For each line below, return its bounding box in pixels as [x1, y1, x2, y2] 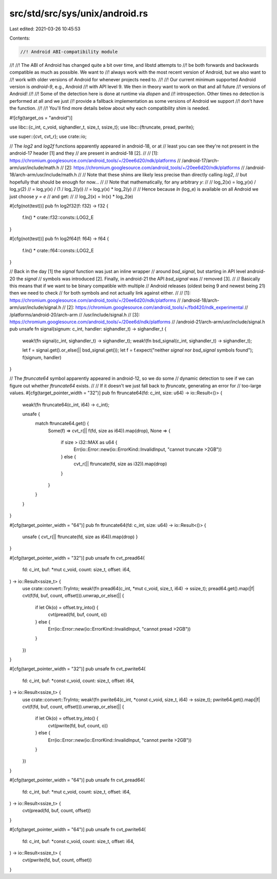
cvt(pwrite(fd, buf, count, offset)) [22, 857, 92, 863]
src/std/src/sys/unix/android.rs [9, 8, 148, 19]
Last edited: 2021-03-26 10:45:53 [9, 26, 81, 32]
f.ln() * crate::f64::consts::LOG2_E [22, 247, 94, 253]
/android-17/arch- [182, 157, 219, 163]
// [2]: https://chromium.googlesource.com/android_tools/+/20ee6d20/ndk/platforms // [60, 164, 245, 171]
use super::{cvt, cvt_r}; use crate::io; [9, 134, 87, 140]
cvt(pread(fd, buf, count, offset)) [22, 808, 91, 814]
